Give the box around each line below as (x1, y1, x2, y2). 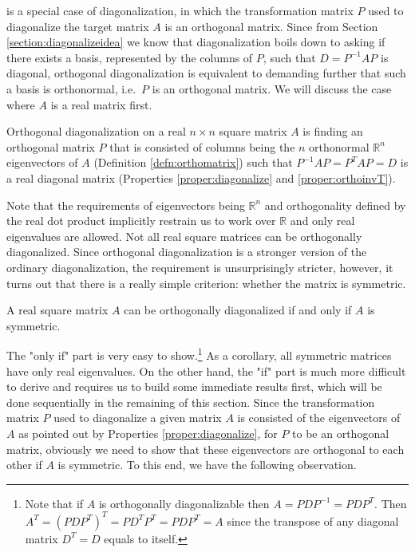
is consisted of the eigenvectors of (237, 409, 401, 426)
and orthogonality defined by (264, 196, 406, 213)
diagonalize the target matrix (6, 18, 149, 34)
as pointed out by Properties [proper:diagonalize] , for (18, 424, 278, 441)
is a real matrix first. (50, 96, 152, 112)
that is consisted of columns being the (109, 138, 295, 155)
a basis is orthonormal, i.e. (6, 80, 136, 97)
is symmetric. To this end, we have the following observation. (57, 456, 357, 473)
